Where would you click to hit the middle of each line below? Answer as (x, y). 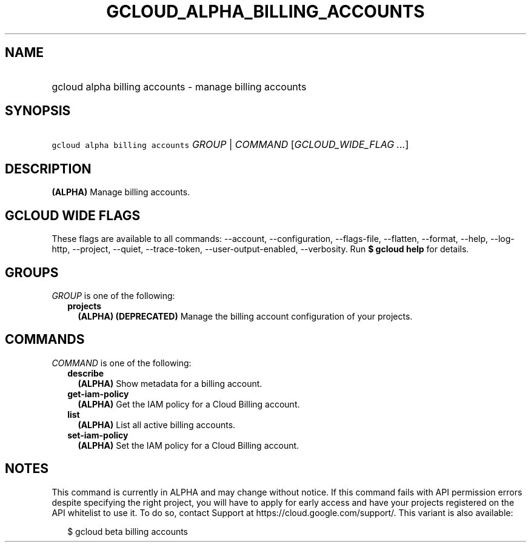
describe (86, 373)
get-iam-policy (98, 394)
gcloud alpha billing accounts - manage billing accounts (179, 86)
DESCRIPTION (48, 169)
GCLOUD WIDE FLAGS (73, 215)
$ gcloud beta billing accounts (128, 531)
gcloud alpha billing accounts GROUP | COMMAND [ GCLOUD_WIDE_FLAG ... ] (230, 145)
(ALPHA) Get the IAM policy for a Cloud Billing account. (189, 404)
